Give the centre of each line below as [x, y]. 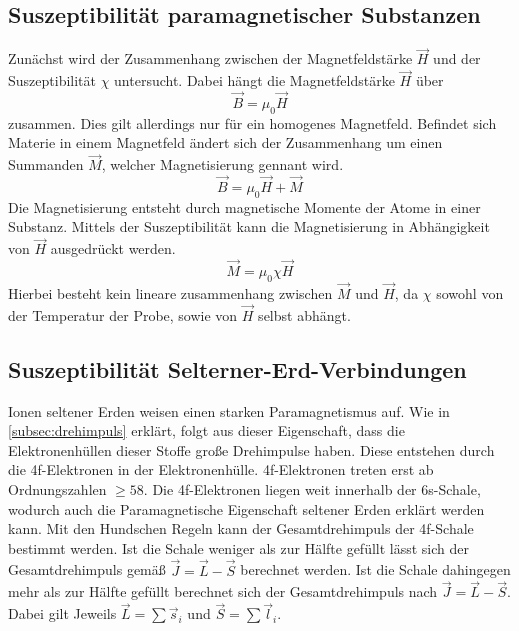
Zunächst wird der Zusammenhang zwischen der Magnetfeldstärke [210, 58]
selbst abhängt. [304, 314]
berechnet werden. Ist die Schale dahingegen [375, 569]
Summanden [46, 164]
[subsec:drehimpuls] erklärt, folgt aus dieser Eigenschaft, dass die [206, 430]
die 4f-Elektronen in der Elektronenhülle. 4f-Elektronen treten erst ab [221, 469]
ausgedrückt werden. [113, 248]
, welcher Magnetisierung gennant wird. [222, 164]
